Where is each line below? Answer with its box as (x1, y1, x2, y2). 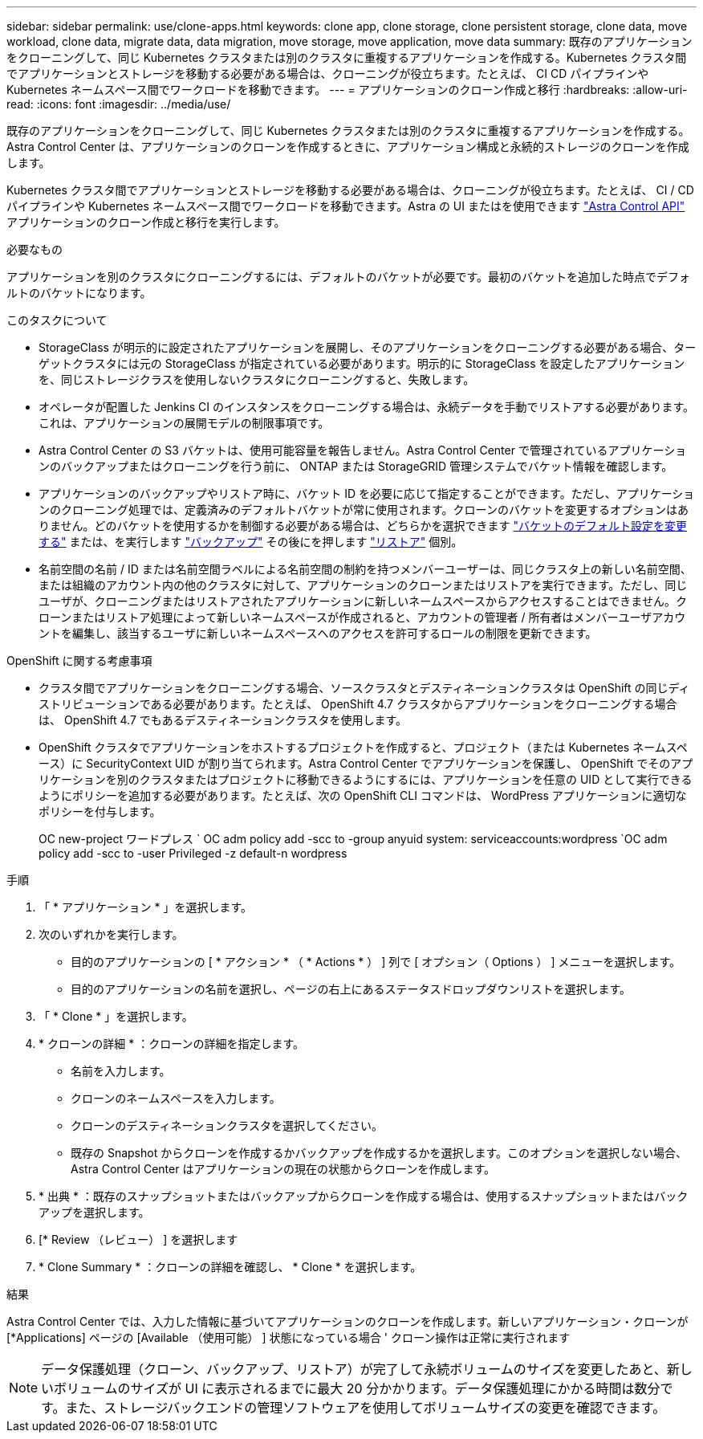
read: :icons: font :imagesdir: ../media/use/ (6, 97, 231, 111)
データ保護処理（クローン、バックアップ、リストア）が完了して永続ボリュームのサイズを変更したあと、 (41, 1361, 667, 1377)
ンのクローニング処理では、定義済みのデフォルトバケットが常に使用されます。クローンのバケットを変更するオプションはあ (39, 503, 689, 516)
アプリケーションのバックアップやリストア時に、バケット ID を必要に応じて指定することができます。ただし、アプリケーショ (39, 487, 695, 500)
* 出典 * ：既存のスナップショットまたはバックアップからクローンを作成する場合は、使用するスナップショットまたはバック (39, 1189, 689, 1203)
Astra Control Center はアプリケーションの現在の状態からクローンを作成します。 (71, 1162, 496, 1176)
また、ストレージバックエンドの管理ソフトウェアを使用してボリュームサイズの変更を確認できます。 (65, 1400, 666, 1416)
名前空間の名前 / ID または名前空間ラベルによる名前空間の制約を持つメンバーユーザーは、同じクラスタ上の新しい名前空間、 (39, 562, 692, 576)
